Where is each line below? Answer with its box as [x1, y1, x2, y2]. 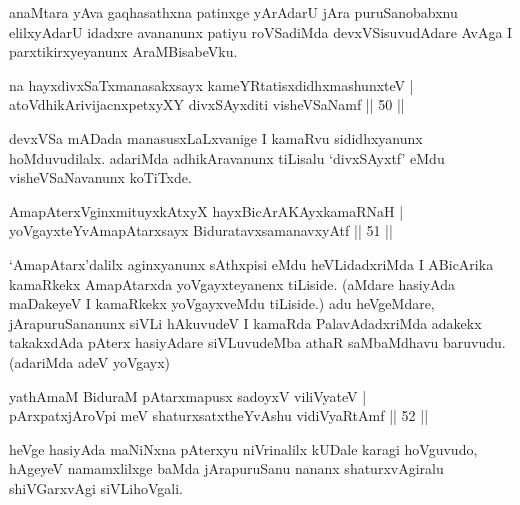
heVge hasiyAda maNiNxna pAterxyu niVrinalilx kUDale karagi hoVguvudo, [9, 438, 478, 459]
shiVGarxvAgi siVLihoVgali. [9, 477, 183, 498]
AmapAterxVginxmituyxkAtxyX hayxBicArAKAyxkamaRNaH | [9, 200, 404, 221]
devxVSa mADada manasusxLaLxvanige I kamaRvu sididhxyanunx [9, 127, 423, 148]
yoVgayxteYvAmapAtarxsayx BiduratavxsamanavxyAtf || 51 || [9, 220, 393, 241]
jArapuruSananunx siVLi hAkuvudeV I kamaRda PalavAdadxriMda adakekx [9, 312, 482, 333]
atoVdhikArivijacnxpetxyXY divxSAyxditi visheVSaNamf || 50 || [9, 94, 405, 115]
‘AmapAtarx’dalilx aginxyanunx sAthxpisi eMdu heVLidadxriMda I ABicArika [9, 253, 494, 274]
